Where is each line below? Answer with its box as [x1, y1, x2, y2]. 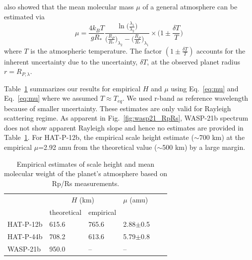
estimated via [4, 11, 45, 21]
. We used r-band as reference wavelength [122, 93, 249, 103]
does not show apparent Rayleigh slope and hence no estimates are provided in [4, 122, 244, 132]
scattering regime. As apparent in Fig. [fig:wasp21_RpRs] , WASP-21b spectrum [4, 113, 249, 123]
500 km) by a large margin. [162, 142, 246, 152]
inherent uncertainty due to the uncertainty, [4, 56, 138, 66]
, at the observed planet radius [147, 56, 241, 66]
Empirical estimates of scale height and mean [16, 158, 155, 169]
